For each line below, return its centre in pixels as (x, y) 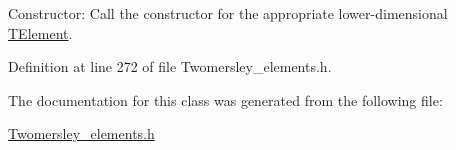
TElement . (40, 32)
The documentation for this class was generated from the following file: (225, 99)
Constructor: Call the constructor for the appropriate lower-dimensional (228, 13)
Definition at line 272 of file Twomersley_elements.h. (170, 66)
